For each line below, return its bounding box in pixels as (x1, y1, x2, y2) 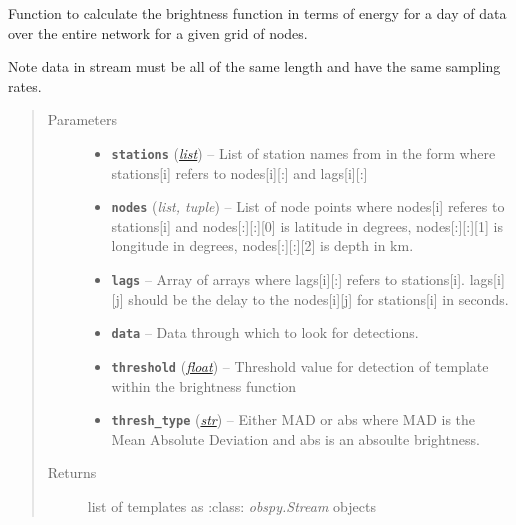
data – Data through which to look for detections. (111, 322, 419, 343)
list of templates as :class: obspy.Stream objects (87, 496, 376, 517)
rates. (8, 75, 42, 96)
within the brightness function (111, 375, 297, 396)
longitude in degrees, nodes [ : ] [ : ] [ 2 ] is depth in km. (111, 235, 414, 256)
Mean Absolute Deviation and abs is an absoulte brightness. (111, 428, 480, 449)
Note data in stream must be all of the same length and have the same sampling (8, 56, 501, 77)
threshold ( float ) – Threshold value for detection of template (111, 355, 489, 376)
